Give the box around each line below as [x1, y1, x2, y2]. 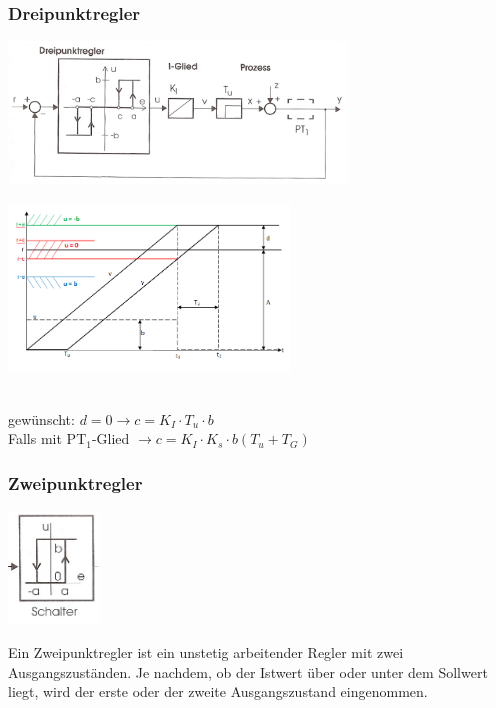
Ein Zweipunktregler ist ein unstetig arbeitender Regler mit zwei [8, 641, 404, 662]
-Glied [91, 428, 130, 449]
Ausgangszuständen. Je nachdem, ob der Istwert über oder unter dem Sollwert [8, 661, 488, 682]
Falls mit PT [8, 428, 87, 449]
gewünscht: [8, 408, 75, 429]
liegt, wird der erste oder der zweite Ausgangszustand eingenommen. [8, 681, 428, 702]
